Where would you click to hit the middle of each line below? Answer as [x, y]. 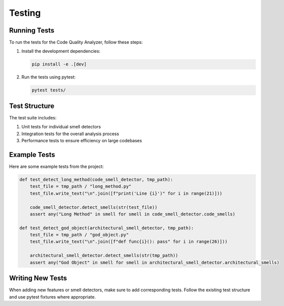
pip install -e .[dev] [59, 64]
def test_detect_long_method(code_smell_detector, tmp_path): [96, 179]
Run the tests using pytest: [49, 77]
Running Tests [32, 30]
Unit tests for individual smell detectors [61, 127]
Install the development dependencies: [61, 51]
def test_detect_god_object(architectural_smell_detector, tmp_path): [107, 228]
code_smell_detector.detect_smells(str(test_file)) [94, 207]
